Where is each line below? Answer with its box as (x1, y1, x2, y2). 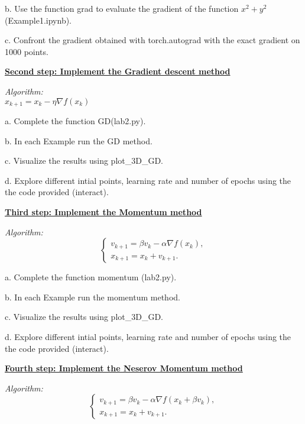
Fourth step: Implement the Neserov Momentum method (5, 362, 243, 374)
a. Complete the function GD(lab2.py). (5, 115, 146, 127)
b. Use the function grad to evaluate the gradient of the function (5, 2, 239, 14)
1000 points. (5, 45, 48, 57)
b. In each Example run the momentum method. (5, 290, 180, 303)
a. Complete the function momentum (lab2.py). (5, 271, 177, 283)
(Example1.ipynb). (5, 14, 72, 26)
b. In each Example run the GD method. (5, 134, 152, 147)
